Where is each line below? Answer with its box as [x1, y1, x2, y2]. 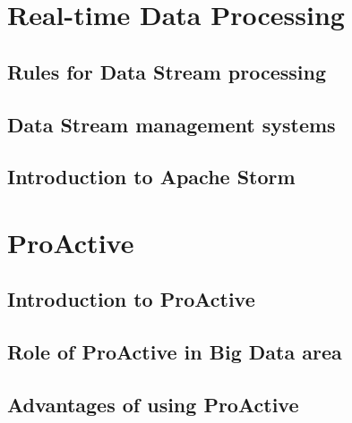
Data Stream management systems [7, 110, 336, 138]
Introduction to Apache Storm [7, 163, 296, 190]
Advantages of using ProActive [7, 391, 299, 419]
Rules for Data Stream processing [7, 57, 326, 85]
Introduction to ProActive [7, 285, 255, 313]
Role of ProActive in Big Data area [7, 338, 342, 366]
